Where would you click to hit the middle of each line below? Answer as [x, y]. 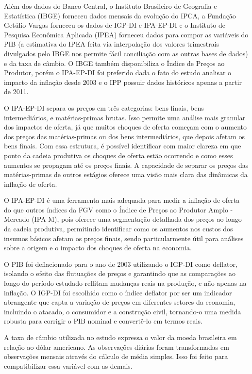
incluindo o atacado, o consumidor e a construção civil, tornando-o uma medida [123, 311]
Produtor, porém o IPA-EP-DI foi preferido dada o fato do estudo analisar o [118, 73]
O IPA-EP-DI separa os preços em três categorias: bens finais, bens [104, 107]
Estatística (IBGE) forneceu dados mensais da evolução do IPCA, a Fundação [120, 15]
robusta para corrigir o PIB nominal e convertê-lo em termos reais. [103, 321]
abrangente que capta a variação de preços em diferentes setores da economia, [120, 302]
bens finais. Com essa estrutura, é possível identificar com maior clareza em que [123, 146]
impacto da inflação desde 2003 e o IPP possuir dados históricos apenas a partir [123, 82]
